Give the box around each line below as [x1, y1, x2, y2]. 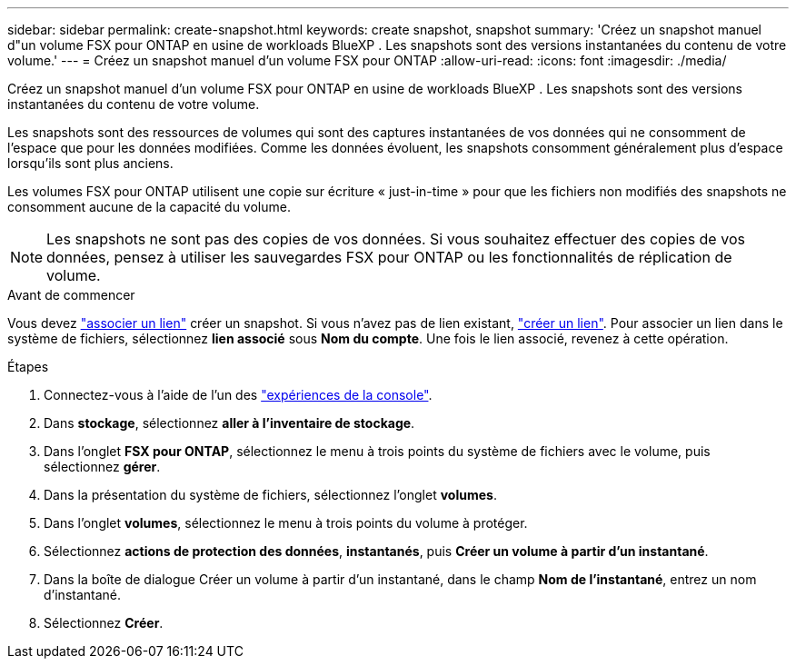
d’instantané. [44, 587, 122, 602]
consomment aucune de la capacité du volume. [7, 199, 291, 214]
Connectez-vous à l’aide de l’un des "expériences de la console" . [44, 387, 433, 403]
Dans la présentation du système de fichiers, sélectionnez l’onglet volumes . [44, 487, 497, 502]
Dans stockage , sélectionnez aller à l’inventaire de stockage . [44, 415, 415, 431]
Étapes [7, 359, 49, 374]
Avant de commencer [7, 287, 135, 303]
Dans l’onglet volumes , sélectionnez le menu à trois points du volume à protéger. [44, 515, 528, 531]
